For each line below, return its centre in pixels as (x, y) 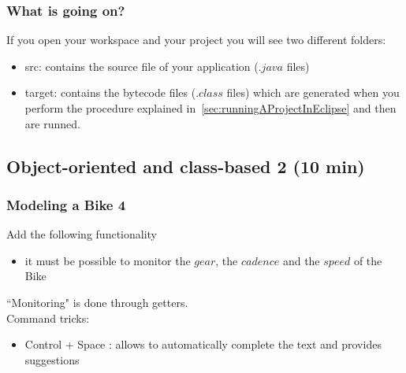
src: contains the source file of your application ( (142, 66)
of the (368, 260)
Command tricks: (48, 318)
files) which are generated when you (313, 92)
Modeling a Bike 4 (66, 204)
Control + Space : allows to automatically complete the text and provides (203, 344)
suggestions (52, 359)
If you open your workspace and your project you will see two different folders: (196, 40)
